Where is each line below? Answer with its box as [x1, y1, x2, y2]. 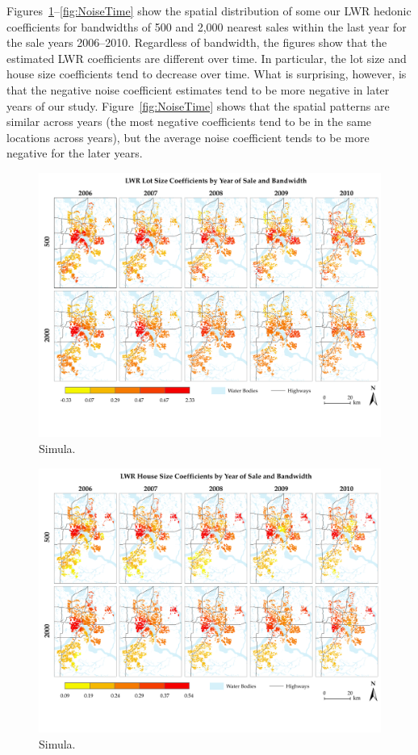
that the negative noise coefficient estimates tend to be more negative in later [6, 81, 390, 98]
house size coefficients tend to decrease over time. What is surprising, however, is [6, 65, 407, 82]
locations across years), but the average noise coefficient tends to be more [6, 128, 370, 145]
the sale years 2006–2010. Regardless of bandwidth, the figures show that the [6, 34, 387, 51]
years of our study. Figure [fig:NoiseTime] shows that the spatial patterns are [6, 97, 390, 114]
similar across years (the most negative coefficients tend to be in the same [6, 113, 372, 130]
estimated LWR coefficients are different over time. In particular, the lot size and [6, 49, 407, 66]
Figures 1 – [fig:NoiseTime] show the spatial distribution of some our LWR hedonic [6, 2, 412, 19]
